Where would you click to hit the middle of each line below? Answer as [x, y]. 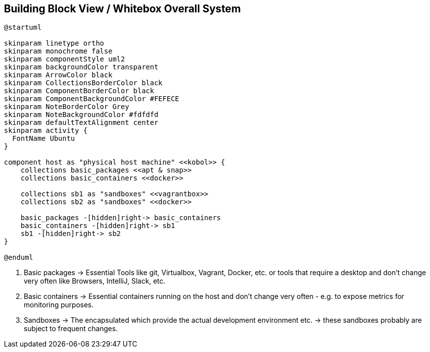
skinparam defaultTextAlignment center [81, 123]
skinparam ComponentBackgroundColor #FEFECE [92, 99]
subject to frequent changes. [71, 329]
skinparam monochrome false [58, 51]
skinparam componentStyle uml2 [65, 59]
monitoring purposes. [59, 305]
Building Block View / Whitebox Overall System [122, 9]
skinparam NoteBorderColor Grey [67, 107]
